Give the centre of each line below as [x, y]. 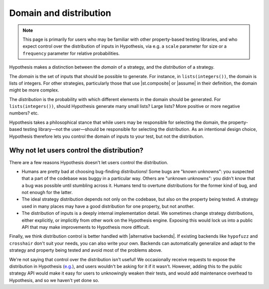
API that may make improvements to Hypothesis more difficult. [86, 227]
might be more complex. [34, 90]
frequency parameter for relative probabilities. [71, 53]
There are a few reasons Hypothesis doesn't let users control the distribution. [89, 162]
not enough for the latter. [47, 193]
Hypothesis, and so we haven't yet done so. [54, 280]
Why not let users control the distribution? [76, 150]
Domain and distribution [60, 13]
